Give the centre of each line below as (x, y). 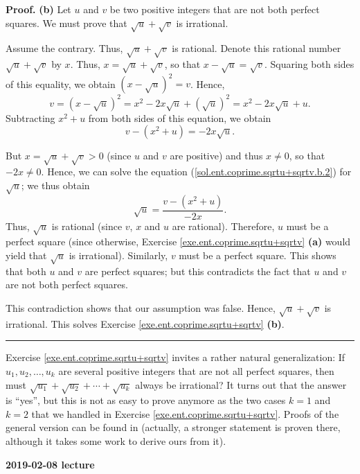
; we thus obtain (55, 185)
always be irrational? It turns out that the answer (241, 384)
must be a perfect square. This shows (258, 255)
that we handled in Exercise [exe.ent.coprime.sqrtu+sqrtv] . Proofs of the (185, 413)
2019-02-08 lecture (50, 464)
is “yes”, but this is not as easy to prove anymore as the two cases (146, 400)
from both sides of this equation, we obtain (180, 117)
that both (26, 271)
